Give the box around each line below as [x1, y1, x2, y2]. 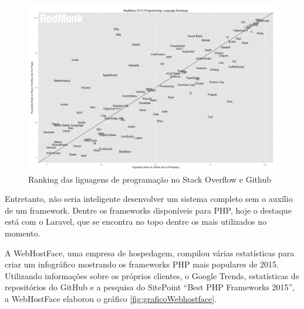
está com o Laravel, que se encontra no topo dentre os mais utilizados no [5, 215, 266, 228]
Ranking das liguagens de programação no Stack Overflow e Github [28, 173, 271, 185]
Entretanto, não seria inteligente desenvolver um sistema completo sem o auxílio [5, 193, 293, 205]
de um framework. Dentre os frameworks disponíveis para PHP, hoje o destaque [5, 204, 292, 216]
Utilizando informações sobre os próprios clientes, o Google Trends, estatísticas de [5, 269, 299, 281]
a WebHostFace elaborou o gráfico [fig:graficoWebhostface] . [5, 292, 217, 304]
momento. [5, 227, 40, 239]
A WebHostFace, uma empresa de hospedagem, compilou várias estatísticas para [5, 246, 295, 259]
